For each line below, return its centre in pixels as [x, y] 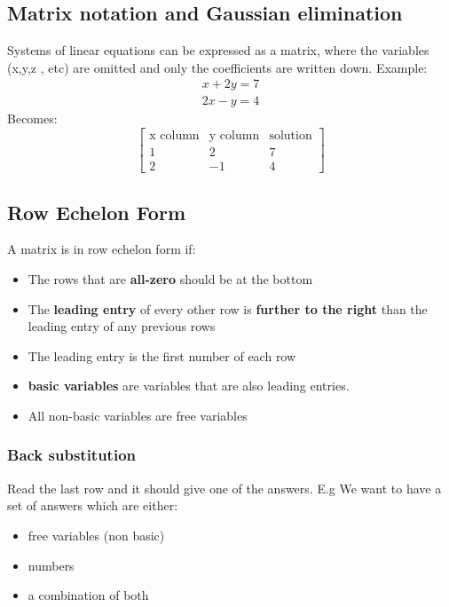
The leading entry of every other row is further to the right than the [228, 308]
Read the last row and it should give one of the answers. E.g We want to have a [224, 488]
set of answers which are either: [93, 505]
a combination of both [88, 595]
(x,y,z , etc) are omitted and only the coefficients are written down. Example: [217, 67]
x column [174, 136]
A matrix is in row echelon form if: [102, 249]
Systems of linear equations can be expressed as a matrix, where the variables [218, 50]
